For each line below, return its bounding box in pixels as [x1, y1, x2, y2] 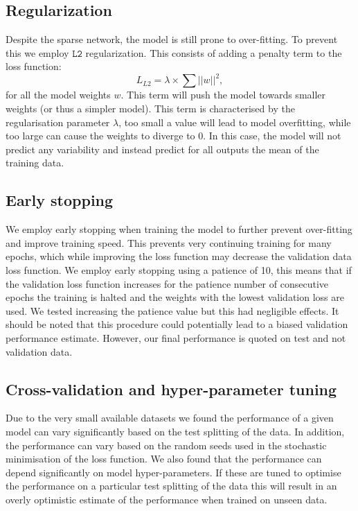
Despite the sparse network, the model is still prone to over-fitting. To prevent [6, 32, 338, 46]
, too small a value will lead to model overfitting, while [118, 114, 351, 129]
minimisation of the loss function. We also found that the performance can [6, 451, 322, 466]
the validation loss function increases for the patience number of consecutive [6, 276, 328, 291]
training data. [6, 155, 64, 170]
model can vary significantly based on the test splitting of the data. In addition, [6, 424, 345, 438]
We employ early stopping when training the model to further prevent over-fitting [6, 222, 352, 236]
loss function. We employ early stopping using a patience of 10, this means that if [6, 263, 352, 277]
